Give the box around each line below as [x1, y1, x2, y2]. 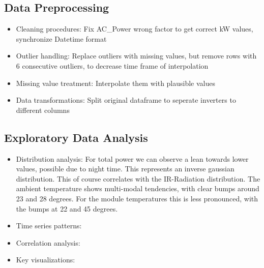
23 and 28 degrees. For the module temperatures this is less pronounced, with [16, 193, 258, 203]
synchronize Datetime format [16, 33, 107, 44]
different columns [16, 104, 70, 115]
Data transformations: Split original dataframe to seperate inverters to [16, 95, 236, 105]
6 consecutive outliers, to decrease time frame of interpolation [16, 60, 209, 71]
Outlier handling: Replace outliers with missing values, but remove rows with [16, 50, 257, 61]
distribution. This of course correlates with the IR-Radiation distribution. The [16, 173, 260, 184]
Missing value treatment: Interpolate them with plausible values [16, 77, 216, 88]
